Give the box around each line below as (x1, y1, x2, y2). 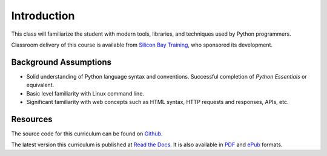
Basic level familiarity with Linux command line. (26, 89, 145, 97)
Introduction (11, 9, 75, 22)
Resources (11, 114, 53, 124)
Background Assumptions (11, 57, 112, 67)
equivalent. (26, 82, 54, 89)
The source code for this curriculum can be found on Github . (11, 130, 163, 137)
